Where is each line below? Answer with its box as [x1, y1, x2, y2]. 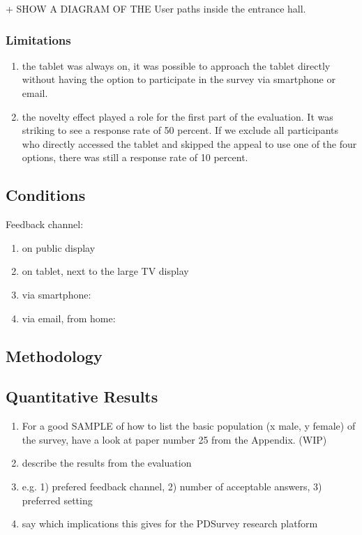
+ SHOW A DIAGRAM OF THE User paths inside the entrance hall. [6, 1, 306, 15]
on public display [22, 240, 96, 255]
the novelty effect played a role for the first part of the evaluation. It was [22, 109, 333, 123]
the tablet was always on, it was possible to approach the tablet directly [22, 58, 331, 73]
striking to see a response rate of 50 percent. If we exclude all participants [22, 123, 339, 137]
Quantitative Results [6, 386, 158, 407]
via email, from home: [22, 310, 116, 325]
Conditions [6, 184, 86, 206]
